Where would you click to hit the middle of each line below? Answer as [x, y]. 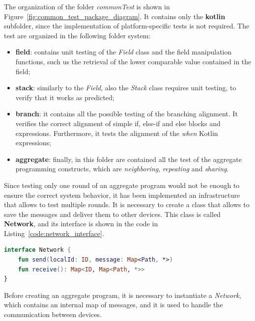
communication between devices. [53, 314]
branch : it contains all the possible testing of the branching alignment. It [127, 114]
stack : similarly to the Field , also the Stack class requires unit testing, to [126, 88]
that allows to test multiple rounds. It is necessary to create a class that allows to [127, 204]
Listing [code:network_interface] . [54, 233]
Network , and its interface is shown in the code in [81, 224]
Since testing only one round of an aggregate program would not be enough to [122, 185]
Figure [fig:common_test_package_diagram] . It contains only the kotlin [115, 16]
